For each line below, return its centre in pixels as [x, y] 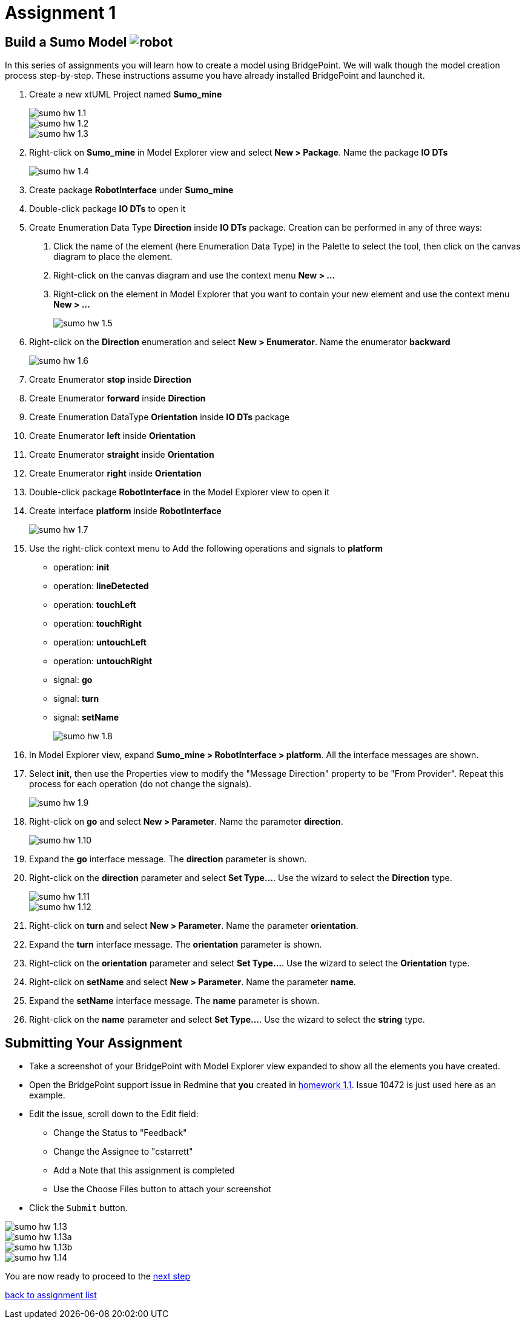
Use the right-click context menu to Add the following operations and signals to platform [206, 549]
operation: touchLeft [95, 605]
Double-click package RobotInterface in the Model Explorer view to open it [179, 492]
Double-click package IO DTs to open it [107, 209]
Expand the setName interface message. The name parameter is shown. [174, 1001]
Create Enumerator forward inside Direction [117, 398]
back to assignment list [51, 1295]
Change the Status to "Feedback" [120, 1133]
